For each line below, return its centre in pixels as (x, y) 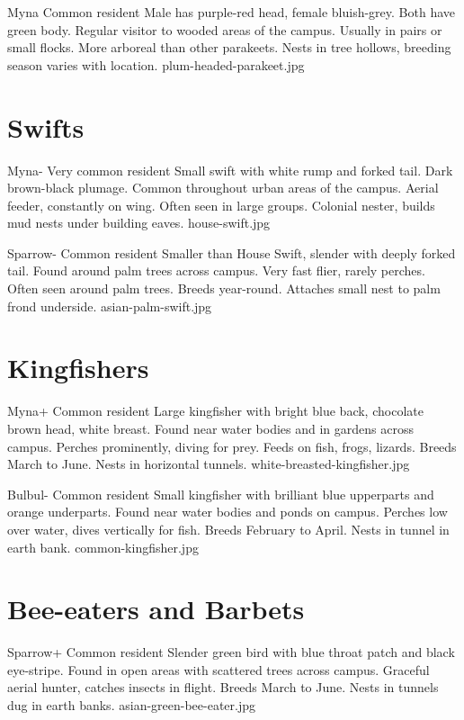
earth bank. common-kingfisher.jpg (103, 547)
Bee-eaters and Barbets (156, 609)
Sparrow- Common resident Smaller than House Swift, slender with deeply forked (232, 252)
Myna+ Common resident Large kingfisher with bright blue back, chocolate (215, 411)
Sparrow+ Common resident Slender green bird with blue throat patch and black (231, 652)
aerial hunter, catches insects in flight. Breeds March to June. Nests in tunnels (223, 687)
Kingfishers (78, 368)
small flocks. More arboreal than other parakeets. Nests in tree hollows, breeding (229, 47)
